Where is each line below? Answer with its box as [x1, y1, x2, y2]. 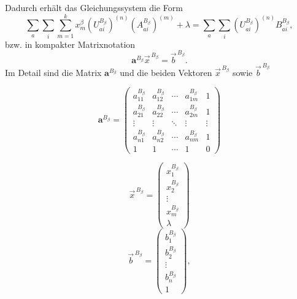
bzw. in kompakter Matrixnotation [5, 37, 136, 50]
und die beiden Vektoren [120, 66, 212, 78]
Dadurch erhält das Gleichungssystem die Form [5, 1, 183, 13]
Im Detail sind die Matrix [5, 66, 102, 78]
